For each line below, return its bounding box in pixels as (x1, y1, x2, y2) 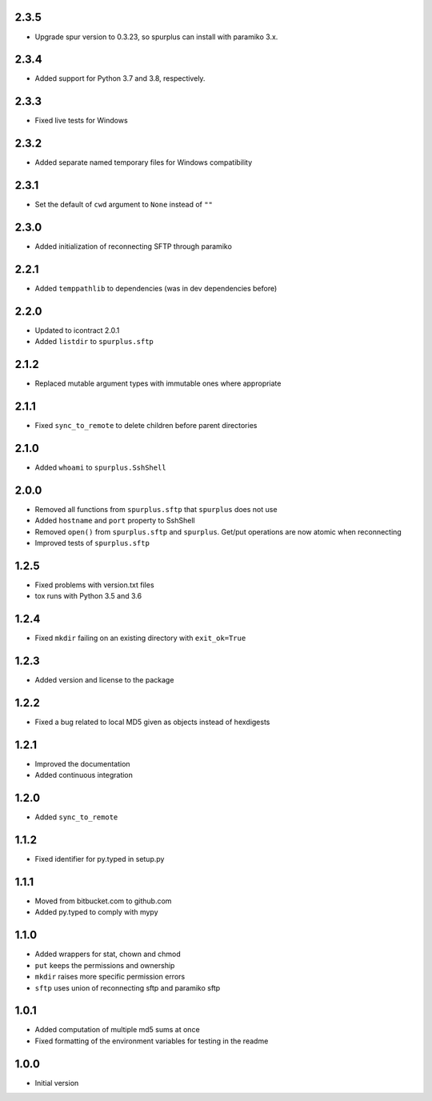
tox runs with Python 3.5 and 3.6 (34, 591, 142, 601)
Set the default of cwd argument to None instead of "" (34, 200, 214, 210)
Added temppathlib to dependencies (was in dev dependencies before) (34, 283, 278, 293)
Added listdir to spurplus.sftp (34, 337, 154, 346)
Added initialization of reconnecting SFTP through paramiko (34, 242, 232, 251)
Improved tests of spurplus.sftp (34, 538, 150, 548)
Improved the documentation (34, 759, 131, 768)
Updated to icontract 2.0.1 (34, 325, 120, 335)
